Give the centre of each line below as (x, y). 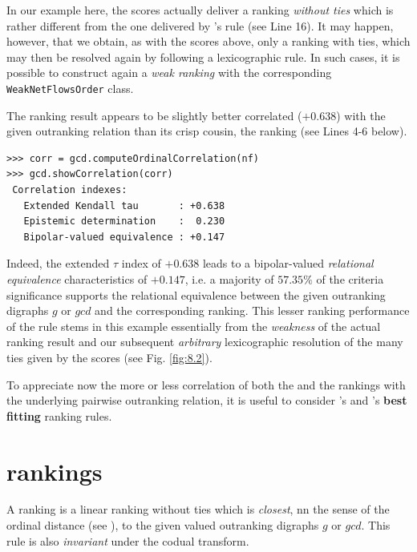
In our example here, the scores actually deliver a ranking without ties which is (200, 10)
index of (141, 263)
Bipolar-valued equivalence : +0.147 (124, 237)
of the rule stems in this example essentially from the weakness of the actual (194, 326)
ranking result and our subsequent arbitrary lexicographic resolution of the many (205, 342)
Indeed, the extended (58, 263)
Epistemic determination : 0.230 (124, 222)
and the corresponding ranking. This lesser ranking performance (252, 310)
